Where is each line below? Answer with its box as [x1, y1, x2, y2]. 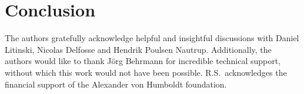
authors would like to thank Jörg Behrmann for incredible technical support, [5, 55, 281, 67]
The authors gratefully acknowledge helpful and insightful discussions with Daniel [5, 32, 299, 44]
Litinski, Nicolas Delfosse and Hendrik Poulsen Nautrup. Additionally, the [5, 43, 272, 55]
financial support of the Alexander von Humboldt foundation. [5, 78, 227, 90]
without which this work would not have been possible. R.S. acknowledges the [5, 66, 287, 78]
